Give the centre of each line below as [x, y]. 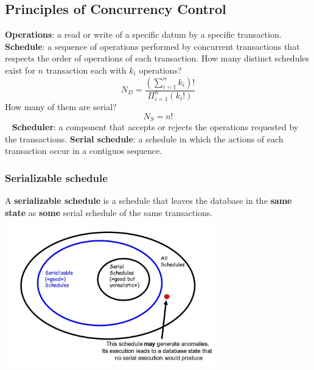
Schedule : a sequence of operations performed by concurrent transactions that [152, 46]
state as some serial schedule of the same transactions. [109, 212]
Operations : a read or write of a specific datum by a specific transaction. [143, 34]
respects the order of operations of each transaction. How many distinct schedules [157, 58]
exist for [20, 70]
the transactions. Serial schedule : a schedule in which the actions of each [144, 138]
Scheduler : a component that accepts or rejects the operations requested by [155, 127]
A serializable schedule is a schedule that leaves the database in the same [148, 200]
